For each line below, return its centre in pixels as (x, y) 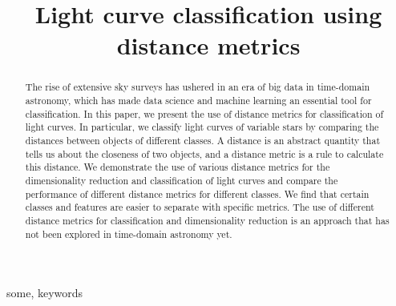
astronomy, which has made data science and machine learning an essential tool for (198, 101)
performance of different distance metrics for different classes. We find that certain (197, 193)
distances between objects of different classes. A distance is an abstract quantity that (203, 140)
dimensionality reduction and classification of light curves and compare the (182, 180)
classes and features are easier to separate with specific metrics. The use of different (200, 207)
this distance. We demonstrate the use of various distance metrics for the (178, 167)
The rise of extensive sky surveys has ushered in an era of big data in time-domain (198, 87)
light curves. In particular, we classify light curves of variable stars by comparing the (202, 127)
